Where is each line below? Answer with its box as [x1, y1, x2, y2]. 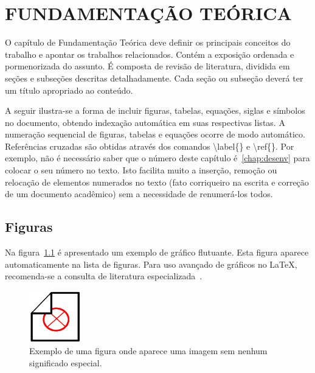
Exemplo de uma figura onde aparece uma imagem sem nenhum [29, 344, 268, 357]
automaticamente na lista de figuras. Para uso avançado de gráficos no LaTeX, [5, 257, 297, 270]
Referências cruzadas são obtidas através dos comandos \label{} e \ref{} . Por [5, 139, 294, 152]
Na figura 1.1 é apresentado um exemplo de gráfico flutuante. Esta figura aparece [5, 246, 309, 259]
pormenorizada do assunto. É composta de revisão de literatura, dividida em [5, 60, 290, 72]
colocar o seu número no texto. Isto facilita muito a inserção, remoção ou [5, 164, 277, 176]
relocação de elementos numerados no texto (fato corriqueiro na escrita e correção [5, 175, 309, 188]
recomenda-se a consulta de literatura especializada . [5, 270, 202, 282]
